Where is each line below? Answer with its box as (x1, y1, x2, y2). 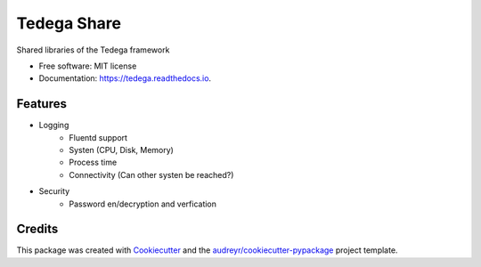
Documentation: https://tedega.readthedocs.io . (38, 73, 212, 84)
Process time (69, 157, 118, 168)
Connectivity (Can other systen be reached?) (69, 169, 234, 180)
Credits (16, 222, 59, 237)
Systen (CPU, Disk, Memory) (69, 145, 174, 156)
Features (16, 96, 67, 111)
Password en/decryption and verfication (69, 198, 217, 209)
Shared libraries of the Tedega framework (16, 44, 170, 55)
